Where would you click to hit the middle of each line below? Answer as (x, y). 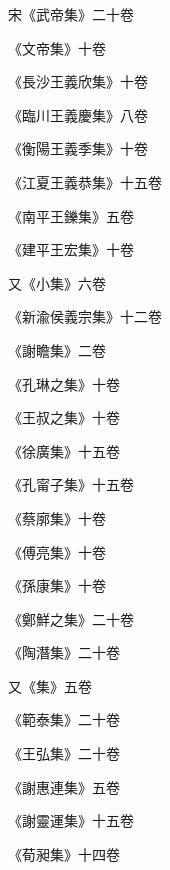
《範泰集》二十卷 (64, 719)
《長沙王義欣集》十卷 (78, 81)
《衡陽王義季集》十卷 (78, 148)
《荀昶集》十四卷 (64, 853)
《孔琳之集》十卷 (64, 383)
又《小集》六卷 (57, 282)
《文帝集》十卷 (57, 47)
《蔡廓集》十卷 (57, 517)
